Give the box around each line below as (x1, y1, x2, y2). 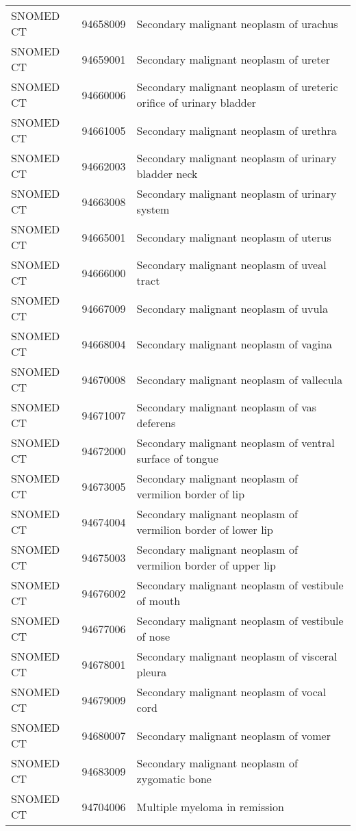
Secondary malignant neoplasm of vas (136, 399, 317, 415)
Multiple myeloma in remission (136, 798, 284, 815)
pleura (136, 664, 167, 680)
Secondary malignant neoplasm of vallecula (136, 371, 343, 387)
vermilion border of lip (136, 486, 245, 502)
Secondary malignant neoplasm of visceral (136, 648, 338, 664)
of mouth (136, 593, 181, 609)
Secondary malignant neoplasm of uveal (136, 257, 327, 272)
